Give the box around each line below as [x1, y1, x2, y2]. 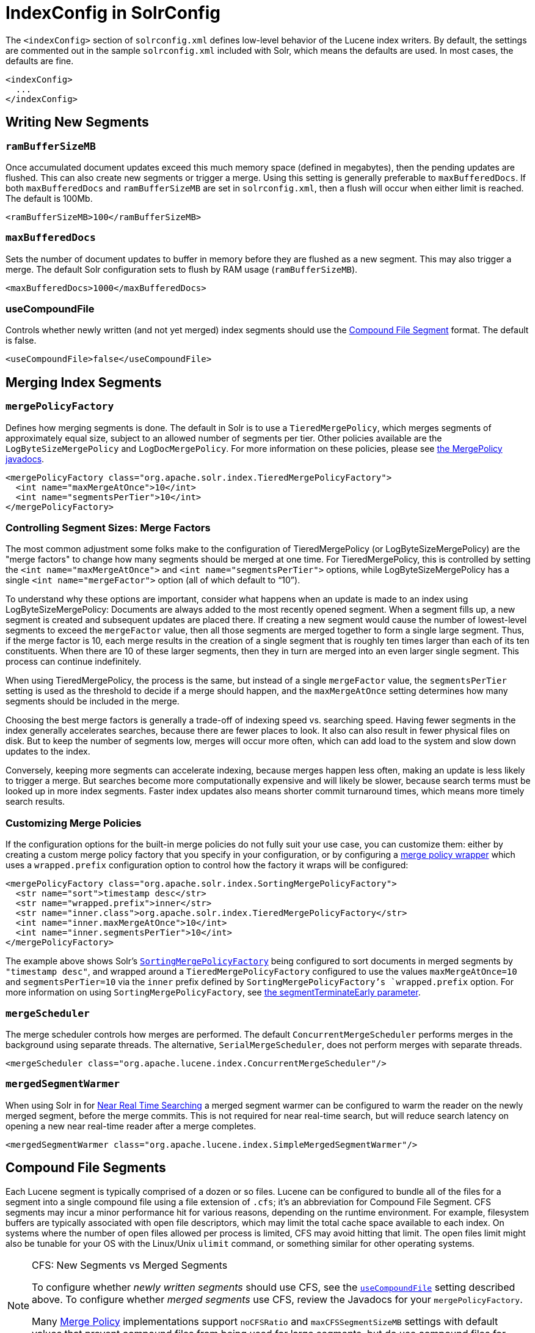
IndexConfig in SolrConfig [5, 2, 221, 23]
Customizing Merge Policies [5, 816, 142, 829]
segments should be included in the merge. [5, 696, 180, 707]
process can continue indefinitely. [5, 656, 142, 667]
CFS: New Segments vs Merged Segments [32, 1258, 228, 1271]
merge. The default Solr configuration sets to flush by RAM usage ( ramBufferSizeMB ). [5, 264, 358, 275]
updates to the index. [5, 746, 90, 757]
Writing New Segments [5, 114, 149, 130]
